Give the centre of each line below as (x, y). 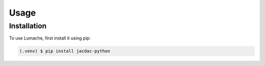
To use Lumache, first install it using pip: (50, 38)
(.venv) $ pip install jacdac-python (65, 51)
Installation (28, 26)
